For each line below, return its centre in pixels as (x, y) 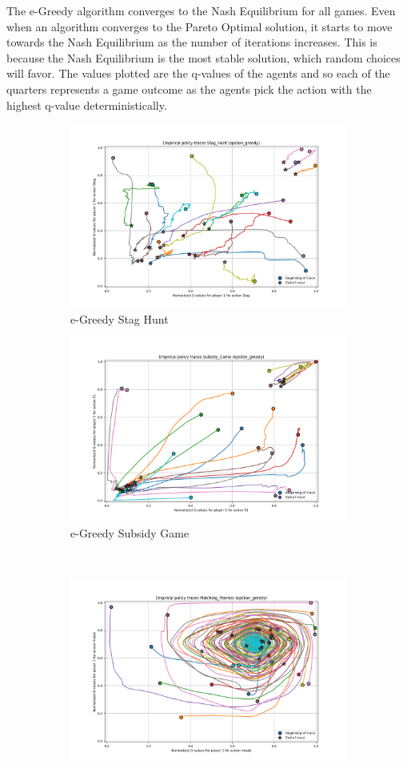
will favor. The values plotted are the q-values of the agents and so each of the (198, 73)
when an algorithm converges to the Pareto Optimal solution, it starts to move (200, 26)
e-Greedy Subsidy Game (130, 533)
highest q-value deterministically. (87, 105)
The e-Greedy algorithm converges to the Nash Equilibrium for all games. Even (201, 10)
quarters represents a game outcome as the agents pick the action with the (189, 89)
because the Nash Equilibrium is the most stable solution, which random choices (203, 57)
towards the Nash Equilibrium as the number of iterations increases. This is (192, 42)
